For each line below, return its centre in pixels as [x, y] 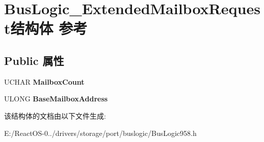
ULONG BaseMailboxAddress [56, 99]
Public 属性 [34, 60]
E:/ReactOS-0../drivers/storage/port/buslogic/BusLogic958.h [100, 133]
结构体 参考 [49, 28]
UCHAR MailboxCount [44, 81]
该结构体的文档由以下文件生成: [55, 115]
